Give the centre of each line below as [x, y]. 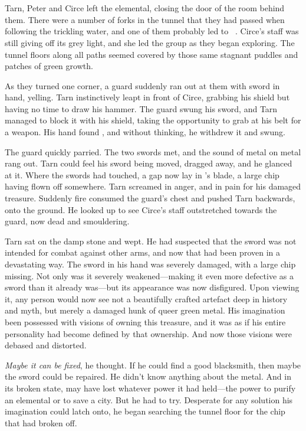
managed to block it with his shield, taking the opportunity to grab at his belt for [153, 120]
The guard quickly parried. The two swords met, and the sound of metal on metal [153, 151]
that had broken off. [41, 422]
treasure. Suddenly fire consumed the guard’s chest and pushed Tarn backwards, [150, 198]
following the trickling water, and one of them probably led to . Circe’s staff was [152, 31]
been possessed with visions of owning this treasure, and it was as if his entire [145, 321]
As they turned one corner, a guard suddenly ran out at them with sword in [142, 85]
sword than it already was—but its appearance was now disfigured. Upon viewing [152, 287]
